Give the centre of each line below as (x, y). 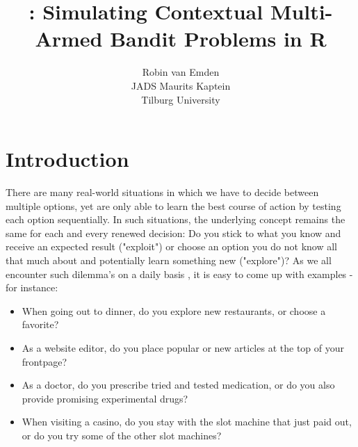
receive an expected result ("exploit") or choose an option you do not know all (172, 246)
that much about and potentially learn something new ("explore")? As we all (169, 260)
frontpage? (44, 361)
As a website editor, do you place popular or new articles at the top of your (183, 347)
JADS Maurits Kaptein (181, 85)
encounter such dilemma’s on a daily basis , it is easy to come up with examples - (179, 274)
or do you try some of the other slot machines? (122, 435)
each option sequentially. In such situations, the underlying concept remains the (176, 219)
